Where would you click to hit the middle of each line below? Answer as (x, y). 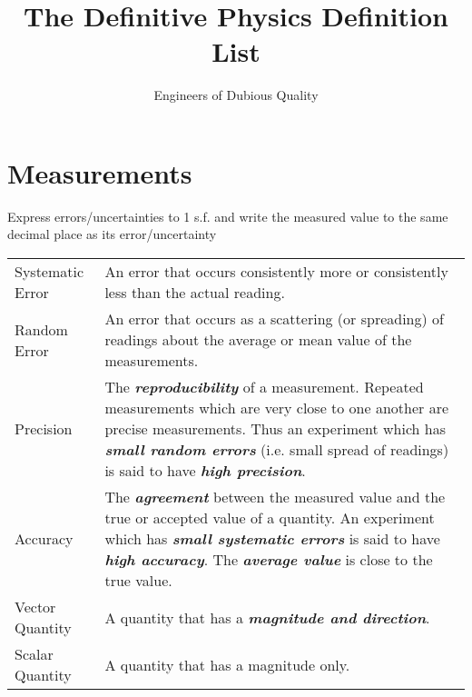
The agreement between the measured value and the (275, 497)
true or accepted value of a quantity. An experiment (270, 518)
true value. (138, 581)
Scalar (34, 654)
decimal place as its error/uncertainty (112, 234)
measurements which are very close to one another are (277, 408)
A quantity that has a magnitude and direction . (267, 617)
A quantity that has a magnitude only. (227, 664)
